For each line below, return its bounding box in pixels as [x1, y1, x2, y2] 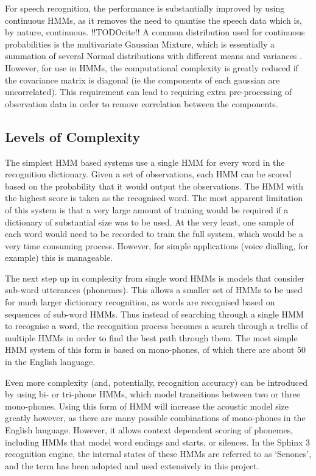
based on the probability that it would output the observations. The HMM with [5, 179, 303, 192]
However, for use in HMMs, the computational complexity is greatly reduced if [5, 61, 298, 74]
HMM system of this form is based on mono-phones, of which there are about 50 [5, 343, 306, 356]
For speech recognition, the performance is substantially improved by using [5, 2, 285, 14]
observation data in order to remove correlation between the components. [5, 97, 278, 110]
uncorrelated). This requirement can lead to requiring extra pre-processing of [5, 85, 292, 98]
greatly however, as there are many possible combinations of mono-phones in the [5, 411, 306, 424]
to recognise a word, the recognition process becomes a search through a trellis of [5, 319, 308, 332]
